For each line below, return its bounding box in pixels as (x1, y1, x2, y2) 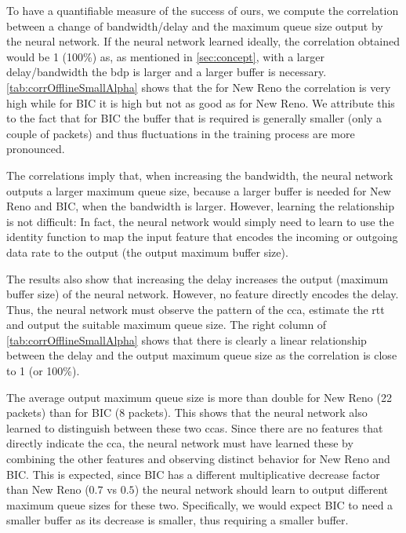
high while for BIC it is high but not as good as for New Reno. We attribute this (6, 94, 395, 111)
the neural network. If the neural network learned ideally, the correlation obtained (6, 33, 400, 49)
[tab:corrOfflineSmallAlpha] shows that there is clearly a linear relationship (6, 331, 367, 348)
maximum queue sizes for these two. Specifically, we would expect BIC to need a (6, 496, 393, 513)
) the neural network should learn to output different (134, 481, 389, 498)
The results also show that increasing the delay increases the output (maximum (6, 270, 389, 287)
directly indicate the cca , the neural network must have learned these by (6, 435, 353, 451)
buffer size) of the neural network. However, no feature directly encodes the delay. (6, 286, 399, 302)
